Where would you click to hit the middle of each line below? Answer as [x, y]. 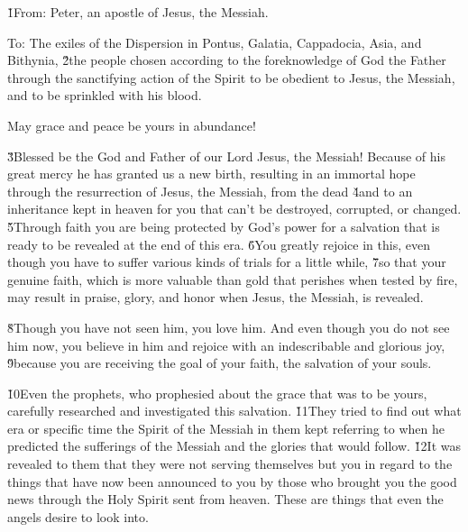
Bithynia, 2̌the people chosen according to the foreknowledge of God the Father [227, 60]
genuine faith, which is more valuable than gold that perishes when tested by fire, [233, 279]
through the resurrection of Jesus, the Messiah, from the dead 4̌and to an [210, 191]
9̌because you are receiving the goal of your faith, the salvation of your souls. [220, 363]
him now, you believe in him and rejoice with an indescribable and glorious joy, [226, 345]
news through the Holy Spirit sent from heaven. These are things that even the [225, 499]
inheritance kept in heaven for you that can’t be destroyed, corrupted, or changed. [234, 209]
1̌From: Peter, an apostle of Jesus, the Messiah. [138, 12]
